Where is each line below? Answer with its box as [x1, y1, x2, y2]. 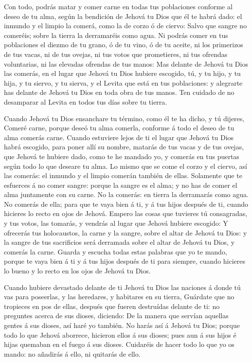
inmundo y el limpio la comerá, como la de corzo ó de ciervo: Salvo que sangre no [4, 20, 247, 31]
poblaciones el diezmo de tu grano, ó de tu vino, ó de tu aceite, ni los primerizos [4, 39, 243, 50]
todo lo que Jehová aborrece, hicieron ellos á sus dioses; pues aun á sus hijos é [4, 329, 236, 340]
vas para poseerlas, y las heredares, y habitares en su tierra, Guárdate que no [4, 291, 234, 302]
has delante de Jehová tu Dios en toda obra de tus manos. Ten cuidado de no [4, 87, 234, 97]
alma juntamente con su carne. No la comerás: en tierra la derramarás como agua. [4, 189, 249, 199]
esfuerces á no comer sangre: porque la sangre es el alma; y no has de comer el [4, 180, 237, 190]
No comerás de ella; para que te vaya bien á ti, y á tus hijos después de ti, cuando [4, 199, 249, 209]
